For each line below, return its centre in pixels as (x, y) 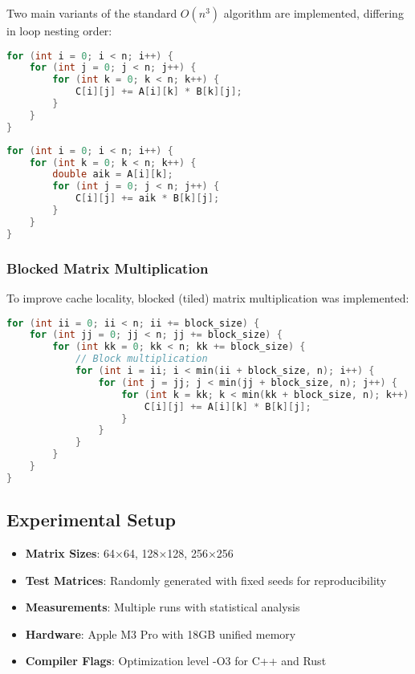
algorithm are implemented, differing (313, 13)
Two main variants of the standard (92, 13)
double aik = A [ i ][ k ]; (113, 175)
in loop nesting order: (59, 30)
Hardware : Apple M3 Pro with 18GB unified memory (161, 633)
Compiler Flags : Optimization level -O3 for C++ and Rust (176, 661)
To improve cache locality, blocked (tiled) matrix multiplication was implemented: (208, 297)
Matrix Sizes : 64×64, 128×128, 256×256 (129, 552)
